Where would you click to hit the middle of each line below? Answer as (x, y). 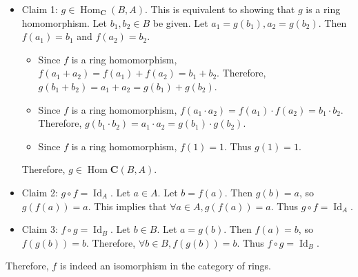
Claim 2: (40, 192)
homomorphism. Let (64, 22)
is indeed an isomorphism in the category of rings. (165, 266)
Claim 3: (40, 229)
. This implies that (127, 206)
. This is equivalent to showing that (220, 9)
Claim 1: (40, 9)
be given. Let (180, 22)
